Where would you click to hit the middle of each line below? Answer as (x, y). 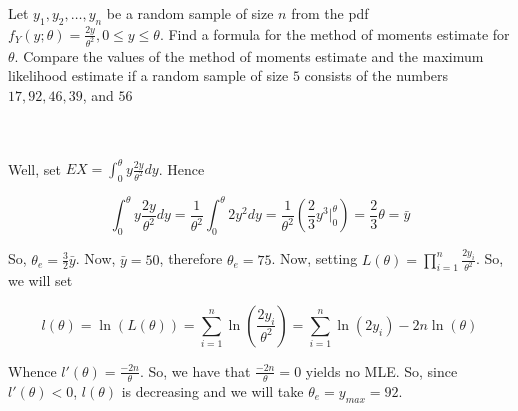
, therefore (191, 258)
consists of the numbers (376, 75)
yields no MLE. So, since (381, 370)
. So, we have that (195, 370)
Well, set (34, 168)
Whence (32, 370)
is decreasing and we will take (212, 390)
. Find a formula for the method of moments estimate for (334, 33)
